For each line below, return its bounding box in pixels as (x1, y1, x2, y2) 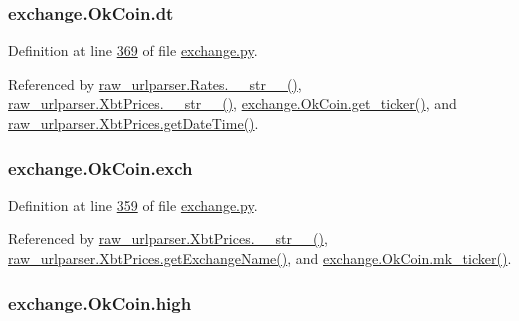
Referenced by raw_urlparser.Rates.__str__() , (8, 73, 302, 94)
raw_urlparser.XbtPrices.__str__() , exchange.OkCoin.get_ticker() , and (8, 93, 457, 114)
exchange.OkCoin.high (8, 290, 192, 315)
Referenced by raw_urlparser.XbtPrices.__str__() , (8, 228, 328, 249)
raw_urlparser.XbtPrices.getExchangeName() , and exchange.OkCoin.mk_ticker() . (8, 248, 512, 268)
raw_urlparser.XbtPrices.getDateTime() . (8, 113, 259, 133)
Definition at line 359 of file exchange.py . (8, 194, 258, 215)
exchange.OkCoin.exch (8, 155, 193, 180)
